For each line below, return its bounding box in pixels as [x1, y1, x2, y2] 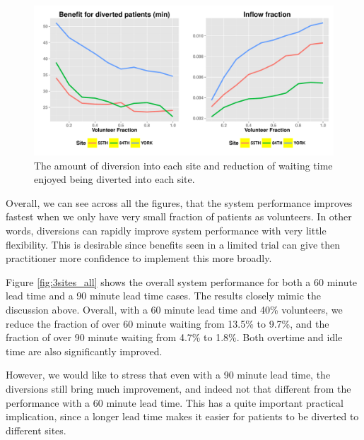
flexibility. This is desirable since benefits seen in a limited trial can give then [6, 237, 341, 251]
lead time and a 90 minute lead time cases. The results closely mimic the [6, 288, 321, 303]
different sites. [6, 422, 66, 437]
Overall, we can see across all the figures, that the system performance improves [6, 195, 353, 210]
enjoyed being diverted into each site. [34, 172, 195, 186]
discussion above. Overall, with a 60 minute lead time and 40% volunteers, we [6, 302, 343, 316]
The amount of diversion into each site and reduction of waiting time [34, 157, 333, 172]
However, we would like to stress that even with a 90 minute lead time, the [6, 367, 331, 382]
